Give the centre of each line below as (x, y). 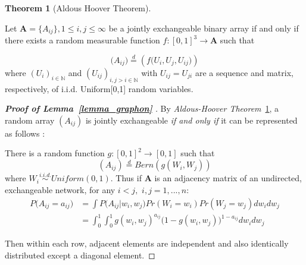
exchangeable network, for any (60, 190)
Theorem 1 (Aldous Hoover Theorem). (78, 8)
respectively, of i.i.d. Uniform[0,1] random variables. (99, 88)
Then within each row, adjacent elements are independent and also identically (147, 243)
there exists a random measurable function (82, 40)
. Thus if (126, 178)
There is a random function (55, 153)
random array (30, 120)
